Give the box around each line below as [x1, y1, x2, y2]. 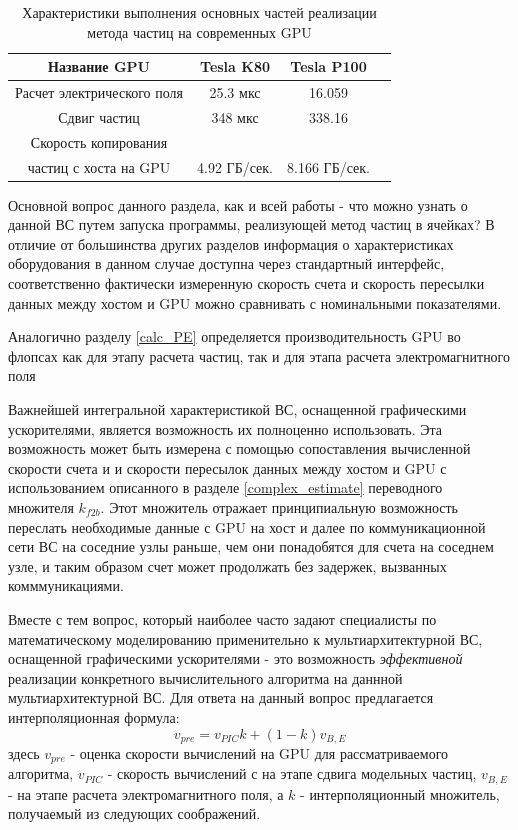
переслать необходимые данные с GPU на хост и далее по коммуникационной [8, 516, 486, 537]
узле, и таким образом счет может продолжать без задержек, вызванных [8, 555, 447, 576]
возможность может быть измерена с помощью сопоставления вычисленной [8, 438, 471, 459]
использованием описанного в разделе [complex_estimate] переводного [8, 477, 443, 498]
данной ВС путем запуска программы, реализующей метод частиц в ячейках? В [8, 214, 495, 235]
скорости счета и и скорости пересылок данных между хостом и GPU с [8, 457, 447, 478]
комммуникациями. [8, 575, 124, 596]
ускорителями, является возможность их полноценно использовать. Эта [8, 418, 443, 439]
